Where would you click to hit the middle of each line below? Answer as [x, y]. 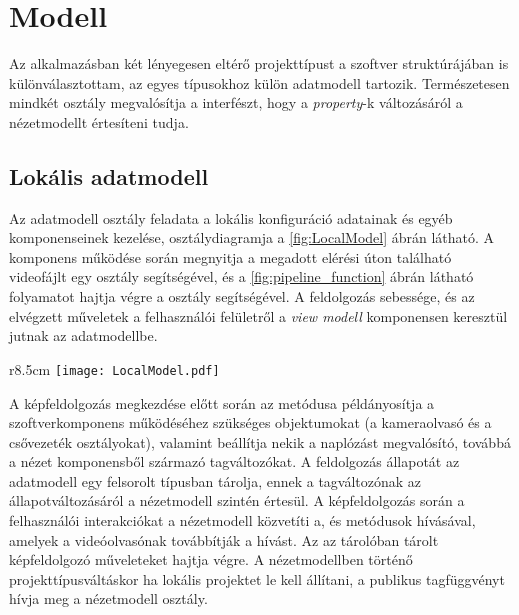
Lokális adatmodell [109, 175]
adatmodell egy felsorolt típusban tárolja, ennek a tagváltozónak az [215, 480]
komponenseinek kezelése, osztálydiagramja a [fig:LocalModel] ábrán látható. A [252, 237]
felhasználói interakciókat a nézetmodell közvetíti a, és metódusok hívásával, [242, 520]
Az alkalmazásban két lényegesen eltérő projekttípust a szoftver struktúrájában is [259, 63]
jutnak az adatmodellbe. [83, 335]
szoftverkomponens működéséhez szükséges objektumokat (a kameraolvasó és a [250, 422]
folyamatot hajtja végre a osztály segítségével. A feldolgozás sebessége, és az [242, 296]
